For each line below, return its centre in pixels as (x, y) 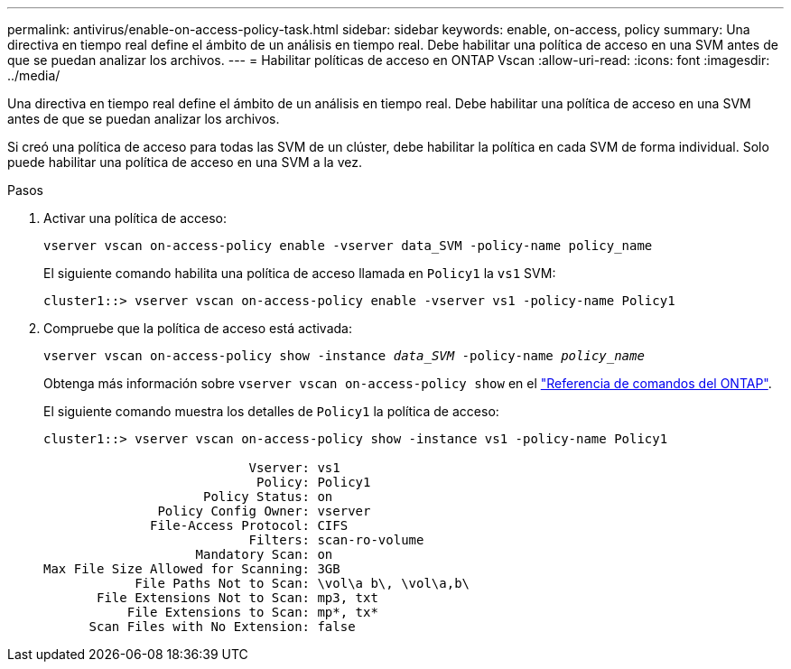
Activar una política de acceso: (135, 218)
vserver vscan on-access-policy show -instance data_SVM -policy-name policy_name (344, 356)
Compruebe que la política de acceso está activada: (198, 328)
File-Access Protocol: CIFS (249, 525)
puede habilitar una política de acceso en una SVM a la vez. (185, 162)
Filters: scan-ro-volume (336, 540)
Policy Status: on (268, 497)
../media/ (34, 75)
